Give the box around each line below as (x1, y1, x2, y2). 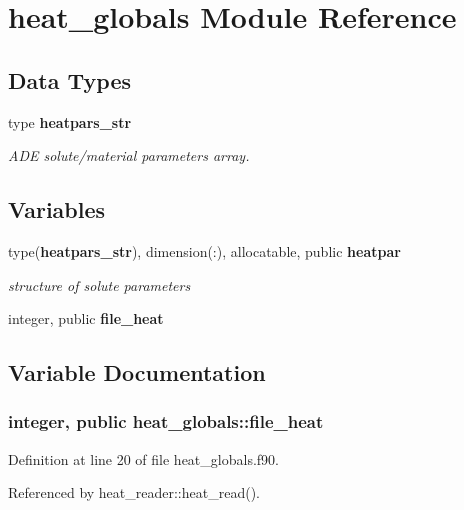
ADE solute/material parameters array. (8, 145, 250, 166)
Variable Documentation (8, 357, 266, 388)
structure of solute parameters (8, 274, 191, 295)
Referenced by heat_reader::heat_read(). (8, 482, 260, 503)
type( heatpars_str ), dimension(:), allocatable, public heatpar (8, 240, 401, 261)
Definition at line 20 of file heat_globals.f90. (8, 448, 279, 469)
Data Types (8, 64, 131, 95)
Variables (8, 194, 106, 225)
